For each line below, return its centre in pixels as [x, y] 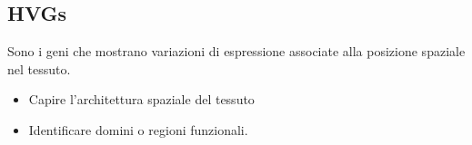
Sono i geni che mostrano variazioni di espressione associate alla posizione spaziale [236, 51]
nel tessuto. [39, 68]
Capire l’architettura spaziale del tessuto [141, 99]
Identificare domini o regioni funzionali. [138, 129]
